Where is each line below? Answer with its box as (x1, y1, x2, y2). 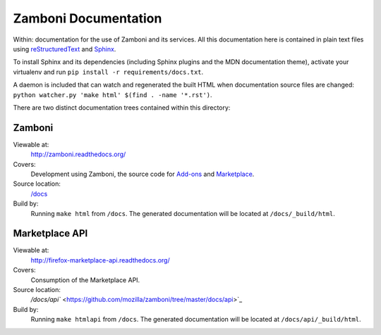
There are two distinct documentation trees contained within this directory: (13, 103, 231, 112)
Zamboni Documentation (13, 11, 162, 26)
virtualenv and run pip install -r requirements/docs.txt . (13, 68, 204, 76)
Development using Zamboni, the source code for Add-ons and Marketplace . (30, 170, 255, 178)
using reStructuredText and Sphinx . (13, 44, 116, 53)
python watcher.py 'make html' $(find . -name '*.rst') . (13, 90, 212, 99)
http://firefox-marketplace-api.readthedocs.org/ (30, 255, 170, 264)
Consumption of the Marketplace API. (30, 275, 140, 284)
